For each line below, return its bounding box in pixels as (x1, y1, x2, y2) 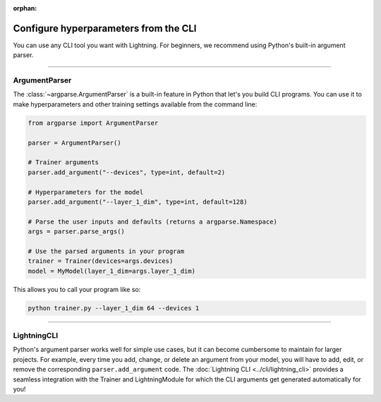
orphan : (13, 4, 37, 12)
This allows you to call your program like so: (13, 285, 141, 293)
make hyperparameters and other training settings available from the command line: (13, 99, 258, 109)
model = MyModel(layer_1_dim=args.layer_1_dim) (28, 267, 195, 275)
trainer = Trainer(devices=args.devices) (28, 257, 174, 265)
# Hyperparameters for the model (28, 188, 144, 196)
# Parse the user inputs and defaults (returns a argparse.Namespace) (28, 217, 278, 226)
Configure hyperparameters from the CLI (13, 22, 197, 35)
